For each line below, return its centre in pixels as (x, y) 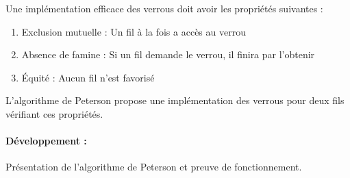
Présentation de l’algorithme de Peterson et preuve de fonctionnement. (154, 167)
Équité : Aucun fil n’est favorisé (88, 77)
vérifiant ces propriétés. (54, 113)
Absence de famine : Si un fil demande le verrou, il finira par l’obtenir (168, 54)
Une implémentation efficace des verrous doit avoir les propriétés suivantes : (164, 8)
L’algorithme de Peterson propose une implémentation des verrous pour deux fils (175, 100)
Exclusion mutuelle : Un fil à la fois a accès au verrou (134, 31)
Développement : (46, 141)
